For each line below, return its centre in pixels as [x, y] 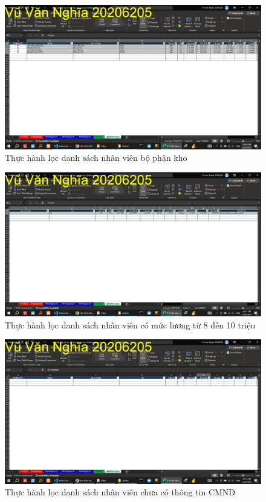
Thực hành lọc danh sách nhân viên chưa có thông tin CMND [120, 492]
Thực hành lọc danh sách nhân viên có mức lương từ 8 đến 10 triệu [130, 324]
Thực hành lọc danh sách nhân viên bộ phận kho [96, 158]
